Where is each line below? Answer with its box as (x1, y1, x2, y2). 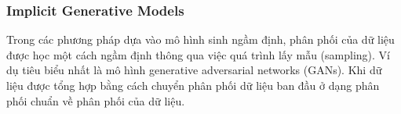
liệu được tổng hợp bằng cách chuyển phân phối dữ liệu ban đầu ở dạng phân (6, 77, 380, 93)
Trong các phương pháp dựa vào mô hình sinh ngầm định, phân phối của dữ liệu (6, 31, 395, 48)
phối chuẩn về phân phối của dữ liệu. (6, 92, 185, 109)
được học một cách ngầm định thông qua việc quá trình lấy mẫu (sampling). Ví (6, 46, 390, 62)
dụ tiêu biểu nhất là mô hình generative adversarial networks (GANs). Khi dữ (6, 62, 382, 78)
